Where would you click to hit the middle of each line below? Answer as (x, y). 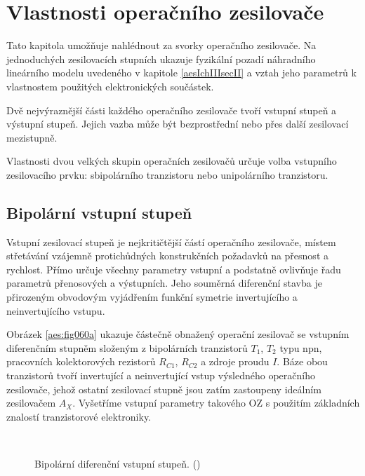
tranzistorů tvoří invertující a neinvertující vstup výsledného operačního (161, 375)
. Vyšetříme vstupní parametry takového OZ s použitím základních (216, 403)
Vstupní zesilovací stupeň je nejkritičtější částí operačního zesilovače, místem (171, 242)
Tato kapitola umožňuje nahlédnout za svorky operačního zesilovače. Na (161, 45)
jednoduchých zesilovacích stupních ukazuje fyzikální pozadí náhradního (161, 59)
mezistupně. (32, 137)
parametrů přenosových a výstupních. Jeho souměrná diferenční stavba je (164, 283)
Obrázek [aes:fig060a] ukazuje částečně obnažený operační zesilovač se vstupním (178, 334)
